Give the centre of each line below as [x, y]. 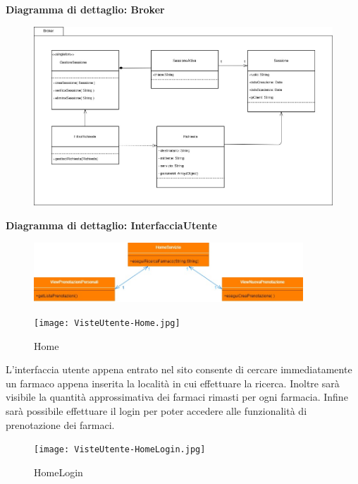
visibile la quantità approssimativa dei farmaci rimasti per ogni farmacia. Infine [177, 397]
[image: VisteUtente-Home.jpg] [107, 323]
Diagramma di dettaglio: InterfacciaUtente [111, 225]
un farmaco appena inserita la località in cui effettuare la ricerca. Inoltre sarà [173, 383]
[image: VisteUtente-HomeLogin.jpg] [120, 450]
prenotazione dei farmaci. [60, 424]
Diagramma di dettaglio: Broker [85, 9]
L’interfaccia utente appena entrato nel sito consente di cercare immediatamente [179, 369]
